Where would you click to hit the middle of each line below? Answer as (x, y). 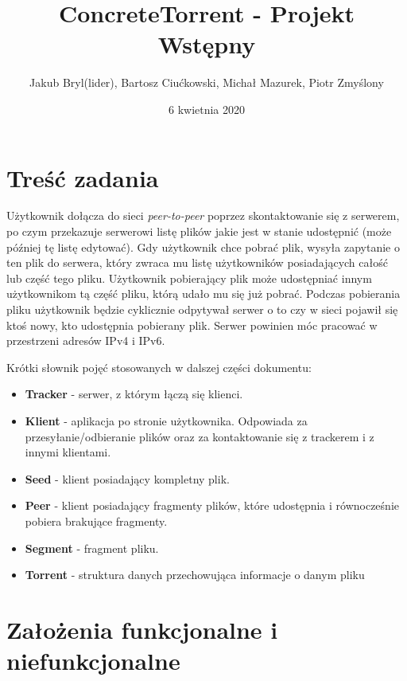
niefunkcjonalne (93, 661)
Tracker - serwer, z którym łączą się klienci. (134, 394)
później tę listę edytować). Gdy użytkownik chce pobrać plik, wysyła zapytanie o (203, 247)
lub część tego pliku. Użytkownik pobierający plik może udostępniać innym (189, 278)
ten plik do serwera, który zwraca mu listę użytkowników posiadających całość (197, 262)
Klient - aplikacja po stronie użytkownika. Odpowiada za (166, 420)
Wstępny (207, 44)
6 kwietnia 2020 (207, 109)
